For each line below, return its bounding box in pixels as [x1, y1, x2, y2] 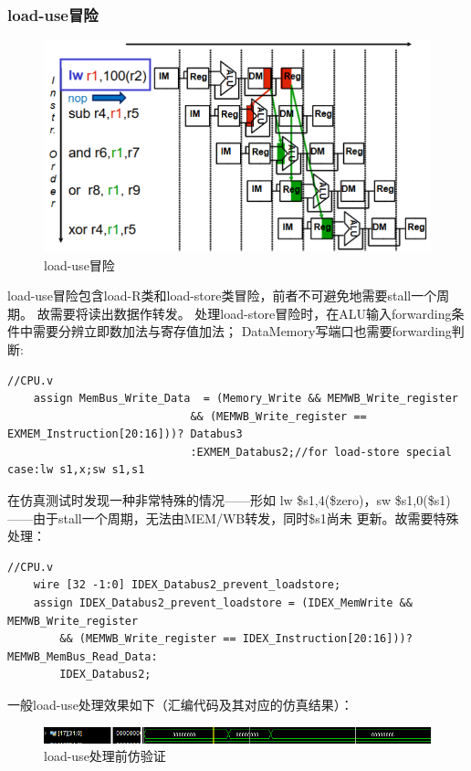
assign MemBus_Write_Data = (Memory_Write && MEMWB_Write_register [33, 392, 458, 406]
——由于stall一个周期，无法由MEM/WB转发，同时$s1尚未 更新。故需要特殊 [7, 508, 459, 527]
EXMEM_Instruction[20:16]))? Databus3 [7, 428, 243, 441]
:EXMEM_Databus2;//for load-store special [190, 445, 452, 459]
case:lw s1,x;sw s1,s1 [7, 463, 145, 477]
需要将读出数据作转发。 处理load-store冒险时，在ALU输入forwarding [49, 303, 452, 322]
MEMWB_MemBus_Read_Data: [7, 650, 158, 663]
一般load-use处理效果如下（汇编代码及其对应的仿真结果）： [7, 695, 353, 713]
